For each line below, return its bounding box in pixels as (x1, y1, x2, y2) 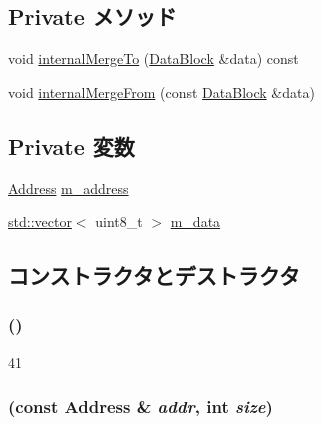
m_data (170, 211, 221, 232)
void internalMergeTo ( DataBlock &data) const (8, 48, 299, 69)
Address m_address (8, 177, 129, 198)
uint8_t (95, 211, 143, 232)
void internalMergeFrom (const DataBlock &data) (8, 81, 315, 102)
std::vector (8, 211, 72, 232)
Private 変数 (8, 130, 135, 161)
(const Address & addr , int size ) (8, 394, 273, 419)
